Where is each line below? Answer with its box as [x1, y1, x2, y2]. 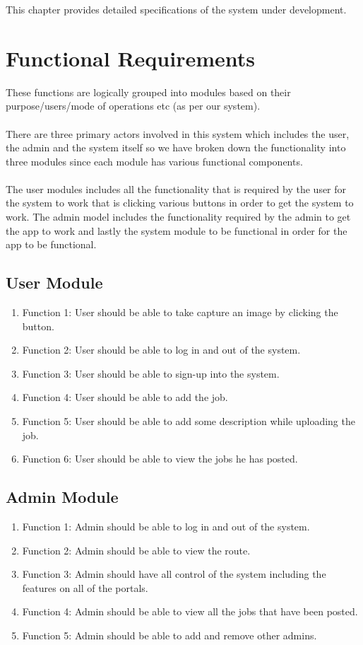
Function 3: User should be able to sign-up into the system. [22, 366, 280, 380]
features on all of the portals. [22, 580, 148, 595]
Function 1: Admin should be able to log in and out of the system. [22, 519, 310, 533]
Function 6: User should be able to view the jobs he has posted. [22, 451, 298, 466]
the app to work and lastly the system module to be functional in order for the [6, 223, 347, 238]
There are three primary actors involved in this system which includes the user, [6, 126, 350, 141]
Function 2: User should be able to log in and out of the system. [22, 342, 301, 357]
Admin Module [6, 486, 119, 508]
